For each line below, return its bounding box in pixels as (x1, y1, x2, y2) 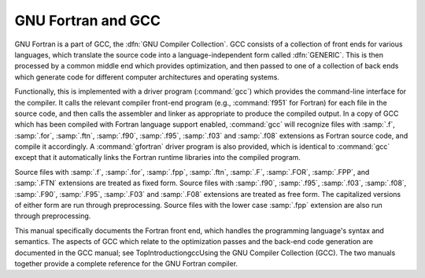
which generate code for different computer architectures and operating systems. (14, 72, 279, 82)
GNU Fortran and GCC (14, 12, 161, 29)
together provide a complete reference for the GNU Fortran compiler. (14, 258, 238, 268)
